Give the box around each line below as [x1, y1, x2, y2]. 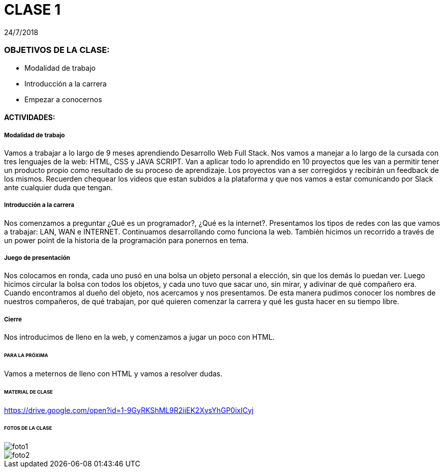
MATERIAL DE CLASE [4, 389, 53, 395]
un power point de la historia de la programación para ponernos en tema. [4, 235, 249, 245]
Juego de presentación [4, 254, 70, 262]
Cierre [4, 315, 22, 323]
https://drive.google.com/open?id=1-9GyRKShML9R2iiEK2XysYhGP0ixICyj [4, 405, 254, 415]
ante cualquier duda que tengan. [4, 183, 113, 192]
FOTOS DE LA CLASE [4, 425, 52, 431]
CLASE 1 [4, 1, 61, 18]
